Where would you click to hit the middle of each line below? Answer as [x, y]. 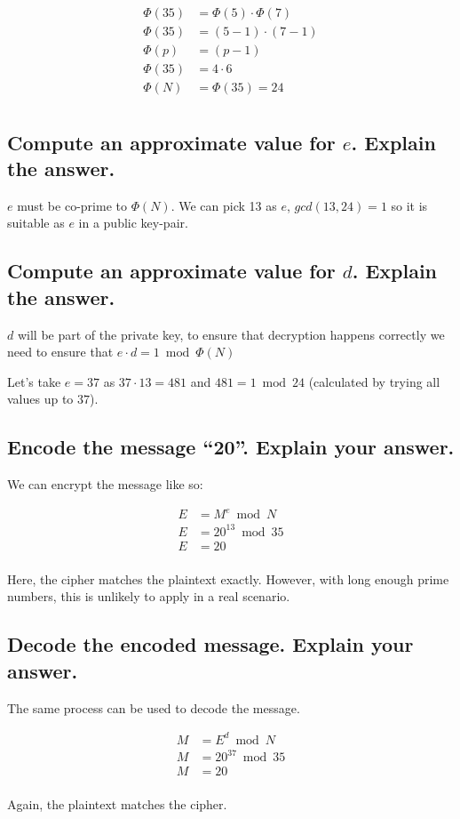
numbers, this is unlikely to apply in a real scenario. [149, 596]
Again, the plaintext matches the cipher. [117, 804]
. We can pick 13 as [224, 205]
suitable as [36, 223]
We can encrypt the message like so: [105, 484]
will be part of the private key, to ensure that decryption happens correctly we [231, 334]
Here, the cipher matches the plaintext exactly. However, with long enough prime [228, 578]
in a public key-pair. [133, 223]
